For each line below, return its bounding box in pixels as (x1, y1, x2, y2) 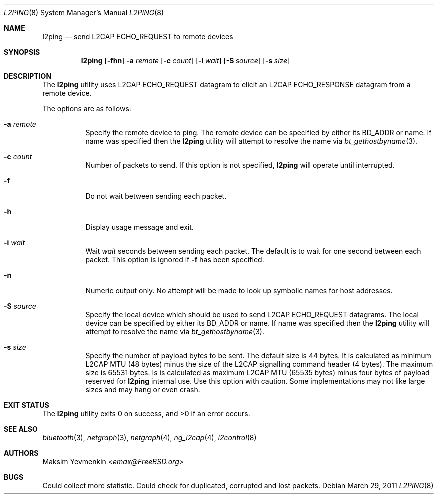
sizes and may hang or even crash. (85, 385, 200, 394)
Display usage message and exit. (85, 223, 194, 231)
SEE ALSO (4, 425, 38, 433)
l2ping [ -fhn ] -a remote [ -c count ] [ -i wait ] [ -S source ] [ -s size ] (81, 56, 290, 65)
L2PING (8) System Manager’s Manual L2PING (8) (4, 8, 164, 17)
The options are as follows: (42, 104, 131, 113)
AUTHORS (4, 449, 39, 457)
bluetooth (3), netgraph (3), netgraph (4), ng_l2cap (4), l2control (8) (42, 433, 257, 442)
